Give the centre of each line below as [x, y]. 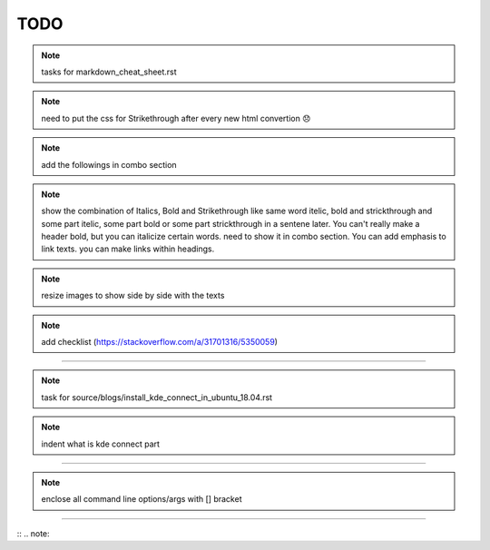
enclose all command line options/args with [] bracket [142, 499]
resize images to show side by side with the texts [133, 296]
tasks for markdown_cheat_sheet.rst [109, 72]
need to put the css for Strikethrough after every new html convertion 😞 [176, 118]
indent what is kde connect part [101, 444]
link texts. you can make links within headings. [128, 249]
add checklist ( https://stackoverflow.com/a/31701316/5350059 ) [160, 342]
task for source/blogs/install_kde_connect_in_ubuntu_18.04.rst [157, 397]
